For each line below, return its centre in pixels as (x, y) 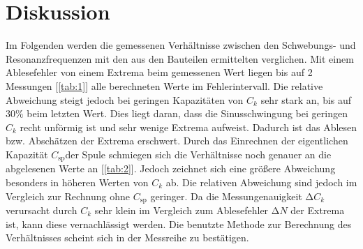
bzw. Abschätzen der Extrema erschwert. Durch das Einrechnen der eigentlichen (177, 141)
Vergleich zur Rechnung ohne (68, 196)
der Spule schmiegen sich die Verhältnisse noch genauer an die (198, 154)
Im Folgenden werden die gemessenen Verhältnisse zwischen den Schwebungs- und (181, 45)
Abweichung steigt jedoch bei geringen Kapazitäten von (125, 99)
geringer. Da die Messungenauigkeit (226, 196)
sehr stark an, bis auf (306, 99)
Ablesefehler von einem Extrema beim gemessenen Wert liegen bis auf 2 (159, 72)
